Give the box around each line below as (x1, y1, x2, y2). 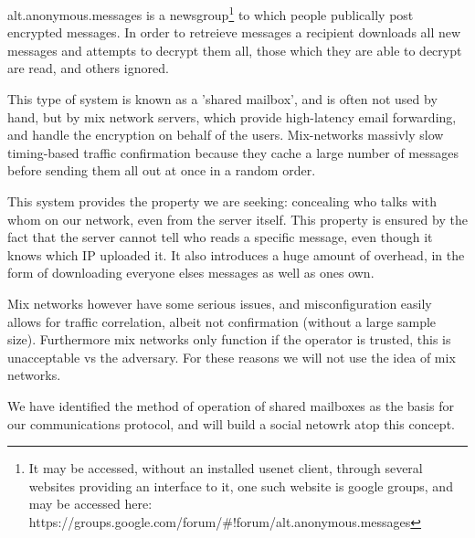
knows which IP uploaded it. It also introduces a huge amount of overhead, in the (7, 245, 465, 264)
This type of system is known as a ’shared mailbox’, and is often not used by (7, 90, 438, 109)
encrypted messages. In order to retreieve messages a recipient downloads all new (7, 23, 461, 42)
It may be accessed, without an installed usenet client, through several (28, 459, 423, 478)
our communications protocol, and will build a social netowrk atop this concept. (7, 414, 455, 433)
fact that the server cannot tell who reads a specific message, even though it (7, 227, 433, 247)
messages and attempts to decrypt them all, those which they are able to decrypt (7, 40, 462, 59)
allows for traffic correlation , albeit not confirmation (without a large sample (7, 311, 437, 331)
